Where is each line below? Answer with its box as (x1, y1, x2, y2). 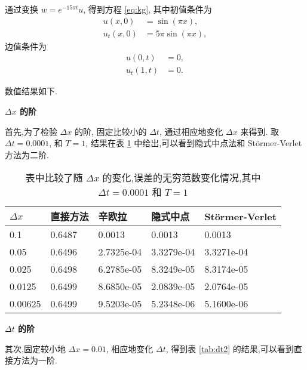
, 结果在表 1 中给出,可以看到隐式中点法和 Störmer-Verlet (85, 137, 302, 149)
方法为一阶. (13, 354, 57, 366)
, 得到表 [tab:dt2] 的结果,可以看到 (165, 342, 294, 354)
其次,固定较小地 (5, 342, 66, 354)
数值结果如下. (5, 85, 57, 97)
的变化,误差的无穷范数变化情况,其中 (102, 171, 261, 185)
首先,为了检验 (5, 125, 57, 137)
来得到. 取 (240, 125, 279, 137)
